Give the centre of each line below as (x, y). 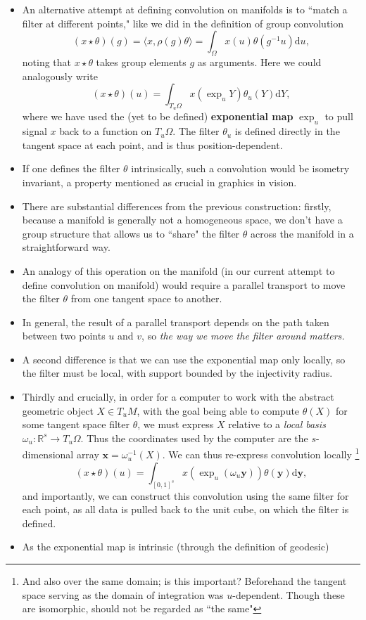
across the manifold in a (302, 233)
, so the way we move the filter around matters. (243, 336)
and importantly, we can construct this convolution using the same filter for (185, 495)
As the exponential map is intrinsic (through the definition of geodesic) (176, 547)
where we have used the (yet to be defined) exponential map (158, 116)
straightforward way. (66, 247)
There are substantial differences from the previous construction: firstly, (177, 206)
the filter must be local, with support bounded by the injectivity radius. (177, 373)
